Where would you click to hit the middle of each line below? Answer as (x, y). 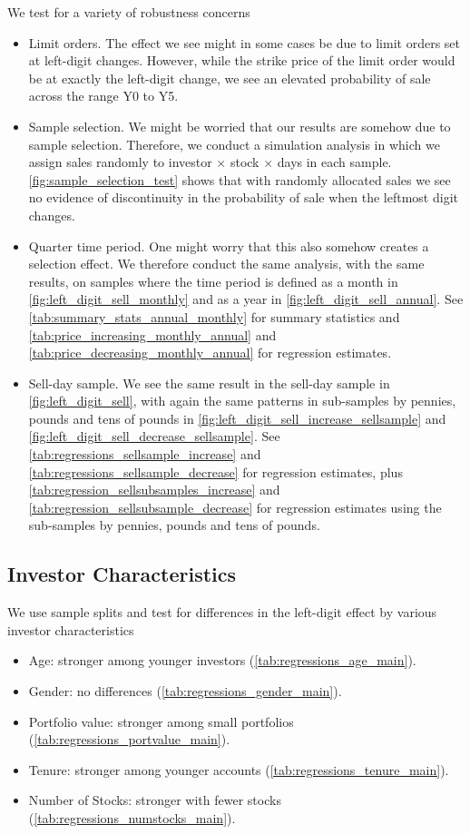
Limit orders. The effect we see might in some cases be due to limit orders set (244, 42)
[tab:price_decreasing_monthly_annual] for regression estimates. (210, 353)
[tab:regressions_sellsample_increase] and (145, 454)
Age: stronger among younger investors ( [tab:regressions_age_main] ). (222, 660)
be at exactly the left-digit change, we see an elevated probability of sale (230, 78)
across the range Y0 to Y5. (103, 96)
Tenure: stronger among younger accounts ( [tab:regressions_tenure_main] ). (239, 769)
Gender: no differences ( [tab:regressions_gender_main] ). (185, 691)
